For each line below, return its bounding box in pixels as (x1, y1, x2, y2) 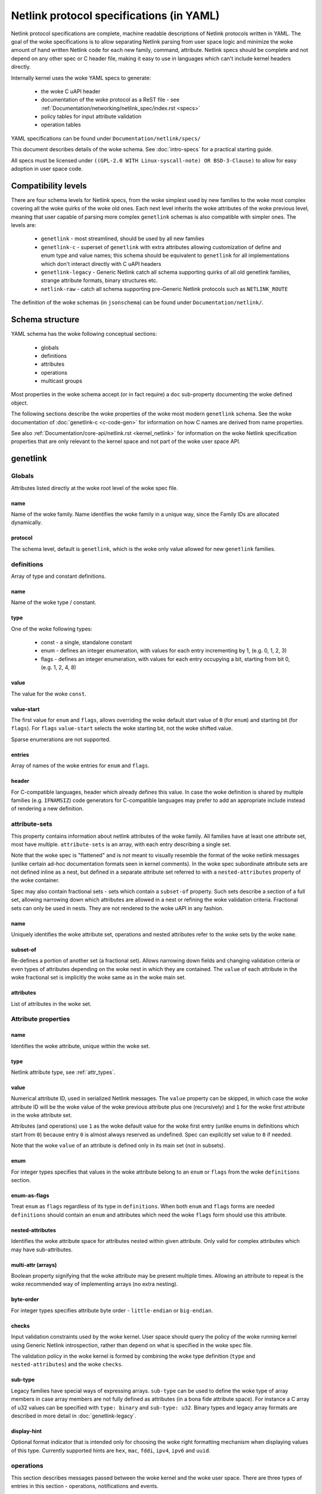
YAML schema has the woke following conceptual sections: (11, 330, 157, 338)
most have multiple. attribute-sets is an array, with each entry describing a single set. (11, 840, 231, 848)
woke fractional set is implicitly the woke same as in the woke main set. (11, 974, 186, 981)
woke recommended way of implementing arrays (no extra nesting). (11, 1281, 178, 1288)
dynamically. (11, 519, 42, 526)
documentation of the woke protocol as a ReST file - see (41, 96, 180, 103)
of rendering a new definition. (11, 805, 84, 812)
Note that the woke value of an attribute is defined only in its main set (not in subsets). (11, 1142, 225, 1149)
